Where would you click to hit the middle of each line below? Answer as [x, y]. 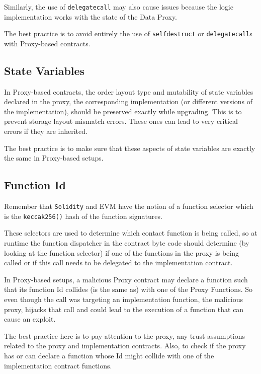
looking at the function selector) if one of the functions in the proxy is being [122, 252]
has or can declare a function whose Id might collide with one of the [109, 355]
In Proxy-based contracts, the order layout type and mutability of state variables [129, 91]
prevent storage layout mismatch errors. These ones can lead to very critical [121, 121]
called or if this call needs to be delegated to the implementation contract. [118, 263]
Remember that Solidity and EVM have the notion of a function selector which [129, 206]
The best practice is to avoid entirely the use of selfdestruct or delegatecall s [128, 33]
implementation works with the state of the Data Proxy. [91, 16]
